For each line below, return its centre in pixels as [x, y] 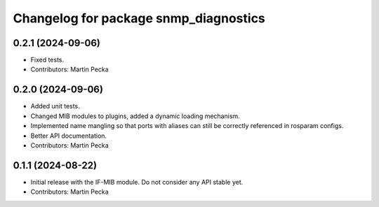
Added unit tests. [55, 106]
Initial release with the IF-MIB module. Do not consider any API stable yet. [137, 182]
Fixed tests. [47, 60]
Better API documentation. [69, 136]
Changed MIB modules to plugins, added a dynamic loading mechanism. [135, 116]
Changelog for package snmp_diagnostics [139, 18]
